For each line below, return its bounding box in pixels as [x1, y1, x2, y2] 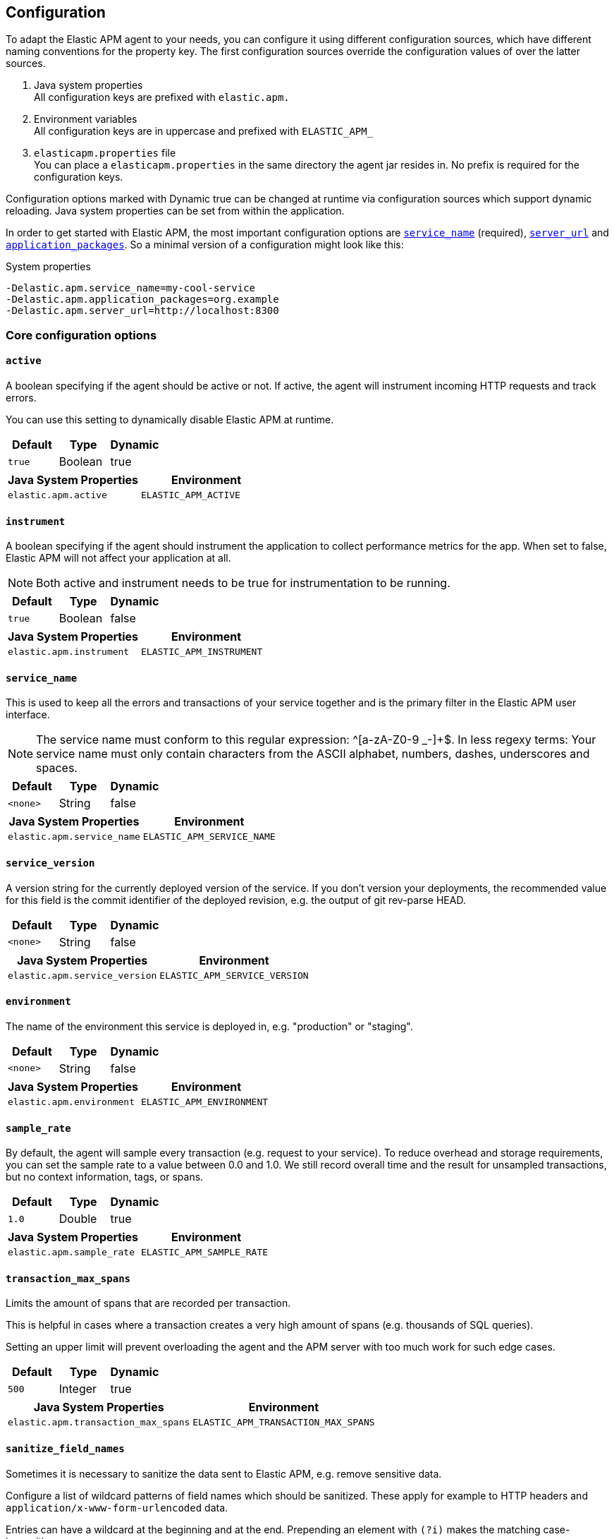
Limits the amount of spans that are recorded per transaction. [6, 1297, 291, 1310]
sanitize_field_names [6, 1442, 125, 1454]
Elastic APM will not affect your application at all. [6, 552, 231, 565]
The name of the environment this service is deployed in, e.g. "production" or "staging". [6, 1020, 413, 1032]
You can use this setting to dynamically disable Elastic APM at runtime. [6, 414, 334, 426]
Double [59, 1212, 97, 1226]
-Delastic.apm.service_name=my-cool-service [6, 282, 256, 294]
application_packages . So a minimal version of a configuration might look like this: [6, 239, 404, 251]
